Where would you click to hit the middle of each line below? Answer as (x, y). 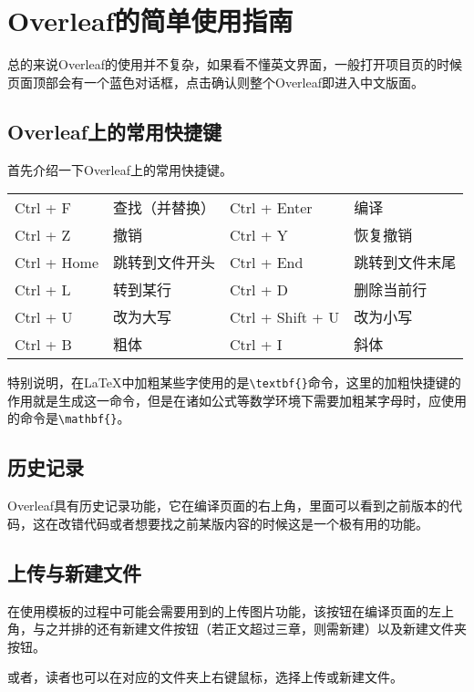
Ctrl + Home (57, 262)
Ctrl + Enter (271, 207)
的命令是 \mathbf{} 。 (69, 418)
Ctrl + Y (259, 234)
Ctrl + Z (43, 234)
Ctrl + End (267, 262)
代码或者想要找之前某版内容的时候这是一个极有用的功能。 (256, 523)
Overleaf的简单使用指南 (150, 21)
